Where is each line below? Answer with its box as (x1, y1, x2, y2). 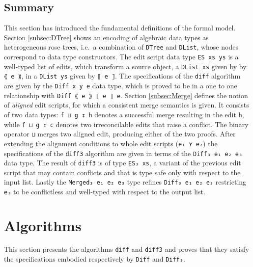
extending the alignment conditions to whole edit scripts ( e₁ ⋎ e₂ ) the (4, 138, 218, 148)
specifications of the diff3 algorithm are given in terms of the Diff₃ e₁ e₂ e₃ (4, 148, 243, 158)
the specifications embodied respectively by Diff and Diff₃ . (4, 253, 185, 264)
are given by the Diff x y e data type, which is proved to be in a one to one (4, 80, 237, 91)
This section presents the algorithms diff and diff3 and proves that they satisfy (4, 243, 249, 254)
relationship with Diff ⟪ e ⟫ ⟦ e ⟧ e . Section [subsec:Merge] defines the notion (4, 90, 248, 100)
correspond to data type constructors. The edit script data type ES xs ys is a (4, 52, 239, 62)
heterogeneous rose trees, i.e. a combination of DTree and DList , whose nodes (4, 42, 238, 52)
